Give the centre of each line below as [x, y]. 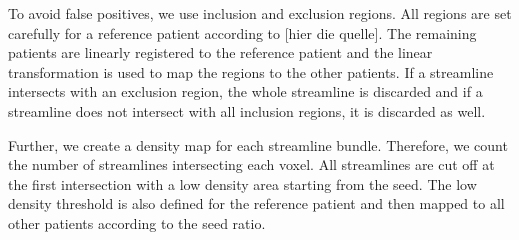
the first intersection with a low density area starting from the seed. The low [242, 183]
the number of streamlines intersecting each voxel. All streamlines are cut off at [251, 164]
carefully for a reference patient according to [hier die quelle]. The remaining [242, 32]
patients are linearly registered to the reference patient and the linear [220, 52]
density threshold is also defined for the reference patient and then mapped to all [256, 203]
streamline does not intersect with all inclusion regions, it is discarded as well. [247, 110]
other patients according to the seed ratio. [137, 222]
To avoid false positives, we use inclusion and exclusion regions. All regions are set [260, 13]
